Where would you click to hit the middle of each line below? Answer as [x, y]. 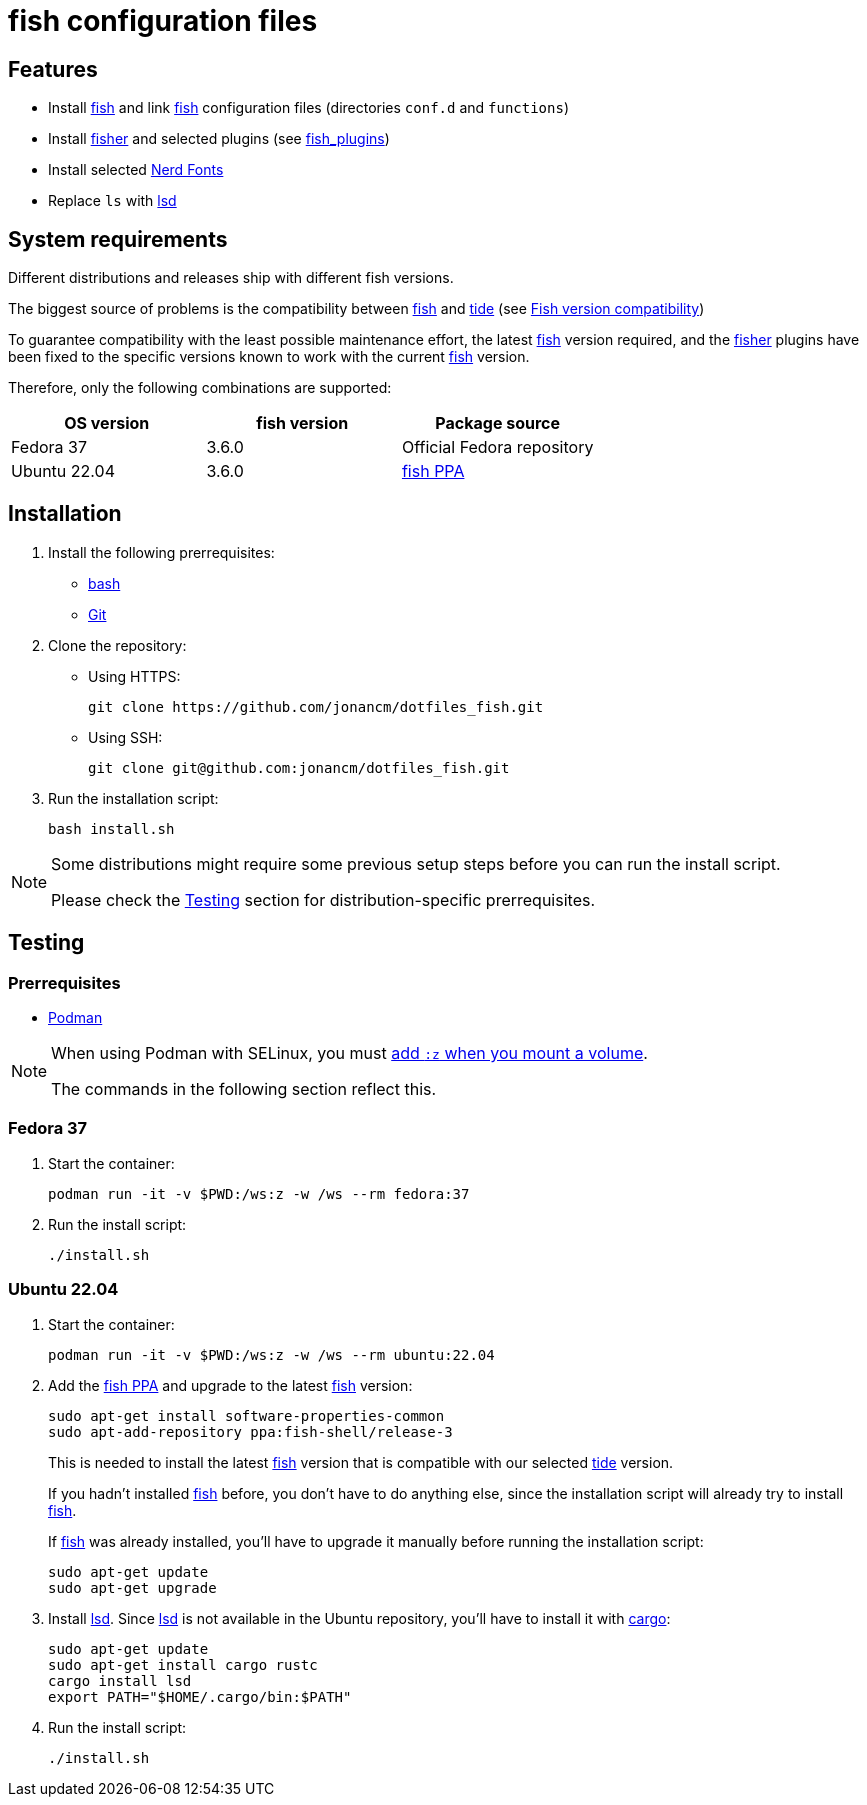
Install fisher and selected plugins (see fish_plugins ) [219, 139]
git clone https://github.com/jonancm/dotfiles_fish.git [316, 706]
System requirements [118, 239]
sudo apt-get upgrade [132, 1587]
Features [53, 69]
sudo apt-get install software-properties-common [246, 1415]
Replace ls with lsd [112, 201]
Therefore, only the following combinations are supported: [200, 388]
